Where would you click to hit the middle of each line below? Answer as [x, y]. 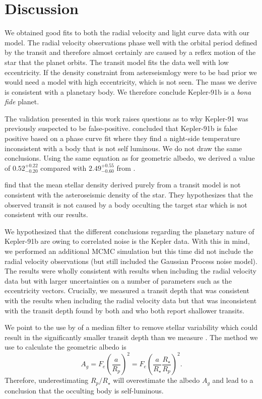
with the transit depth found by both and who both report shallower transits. [124, 310]
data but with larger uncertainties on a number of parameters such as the [118, 280]
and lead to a [233, 380]
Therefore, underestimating [47, 380]
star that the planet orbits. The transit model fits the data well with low [117, 62]
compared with [63, 168]
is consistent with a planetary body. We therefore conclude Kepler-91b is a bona [128, 91]
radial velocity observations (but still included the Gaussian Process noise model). [131, 261]
